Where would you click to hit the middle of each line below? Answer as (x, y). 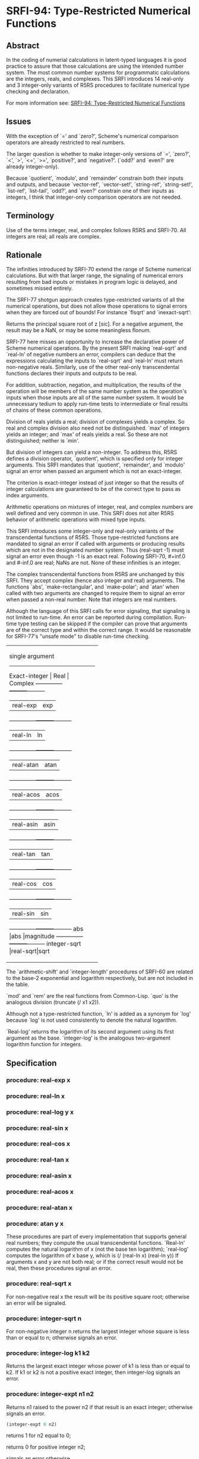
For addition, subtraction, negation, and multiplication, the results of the (94, 385)
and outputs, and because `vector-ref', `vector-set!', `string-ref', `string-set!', (99, 184)
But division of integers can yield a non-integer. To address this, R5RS (91, 452)
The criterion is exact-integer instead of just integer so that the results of (95, 483)
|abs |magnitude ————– (46, 937)
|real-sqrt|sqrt (29, 951)
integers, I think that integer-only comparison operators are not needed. (94, 197)
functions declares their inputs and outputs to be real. (72, 374)
